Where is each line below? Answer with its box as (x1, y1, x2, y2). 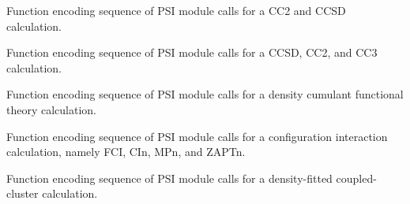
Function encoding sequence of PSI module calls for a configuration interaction (6, 128, 388, 144)
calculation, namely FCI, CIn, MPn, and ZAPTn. (6, 143, 246, 160)
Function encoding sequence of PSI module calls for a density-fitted (6, 169, 333, 186)
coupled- (336, 169, 377, 186)
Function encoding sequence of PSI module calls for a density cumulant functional (6, 86, 404, 102)
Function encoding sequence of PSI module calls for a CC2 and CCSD (6, 2, 346, 18)
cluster (6, 185, 39, 202)
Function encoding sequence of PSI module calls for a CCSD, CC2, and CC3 (6, 44, 378, 61)
